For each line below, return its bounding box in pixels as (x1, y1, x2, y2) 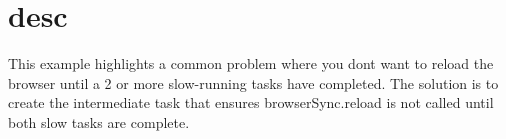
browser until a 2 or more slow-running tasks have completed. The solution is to (8, 72, 499, 93)
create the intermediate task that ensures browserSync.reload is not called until (8, 92, 494, 113)
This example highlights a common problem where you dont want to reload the (8, 53, 494, 74)
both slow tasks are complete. (8, 111, 190, 132)
